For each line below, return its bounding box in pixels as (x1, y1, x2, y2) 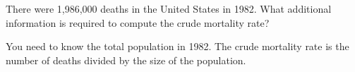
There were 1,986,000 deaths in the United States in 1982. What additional (6, 1, 332, 16)
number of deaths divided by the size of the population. (6, 52, 246, 67)
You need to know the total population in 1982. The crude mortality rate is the (6, 39, 349, 54)
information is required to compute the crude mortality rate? (6, 15, 270, 30)
